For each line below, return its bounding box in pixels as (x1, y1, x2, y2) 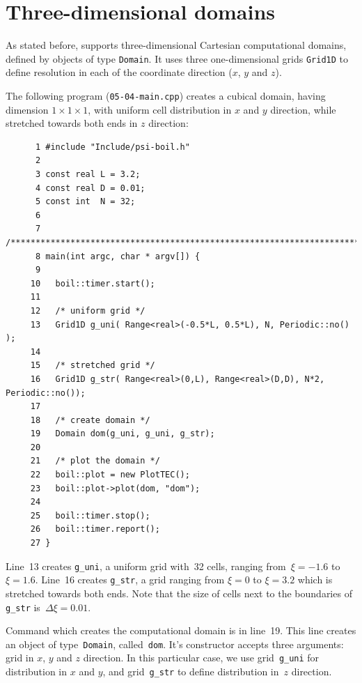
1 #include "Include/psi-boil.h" (35, 141, 190, 152)
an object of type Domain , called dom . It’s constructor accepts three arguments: (6, 636, 344, 651)
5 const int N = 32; (35, 197, 136, 207)
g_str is (6, 599, 40, 614)
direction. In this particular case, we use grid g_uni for (83, 650, 320, 665)
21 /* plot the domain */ (30, 456, 160, 466)
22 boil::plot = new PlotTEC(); (30, 470, 190, 480)
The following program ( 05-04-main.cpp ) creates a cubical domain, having (6, 88, 326, 102)
